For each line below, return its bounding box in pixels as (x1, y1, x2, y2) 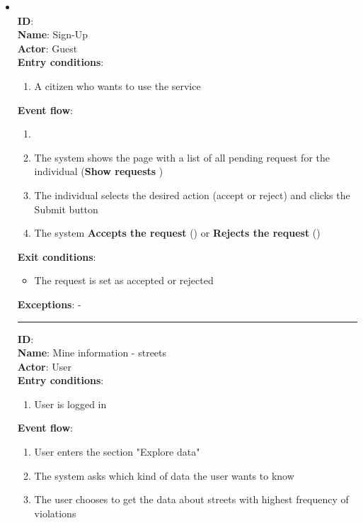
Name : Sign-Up (17, 27, 88, 42)
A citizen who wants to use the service (34, 78, 201, 93)
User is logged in (34, 396, 107, 411)
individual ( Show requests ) (34, 164, 163, 179)
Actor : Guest (17, 40, 78, 55)
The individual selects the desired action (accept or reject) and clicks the (34, 187, 350, 202)
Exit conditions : (17, 249, 96, 264)
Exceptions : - (17, 296, 81, 311)
